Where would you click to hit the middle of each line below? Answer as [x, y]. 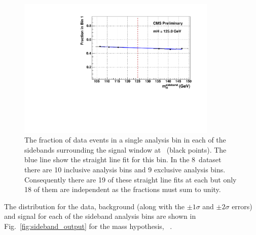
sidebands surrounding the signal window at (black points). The [125, 149]
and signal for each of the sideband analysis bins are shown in [100, 216]
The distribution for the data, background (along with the [95, 206]
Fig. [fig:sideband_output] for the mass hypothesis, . [88, 226]
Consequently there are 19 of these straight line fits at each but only [131, 179]
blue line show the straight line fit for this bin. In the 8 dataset [123, 159]
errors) [242, 206]
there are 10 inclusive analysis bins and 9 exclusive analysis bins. [125, 170]
